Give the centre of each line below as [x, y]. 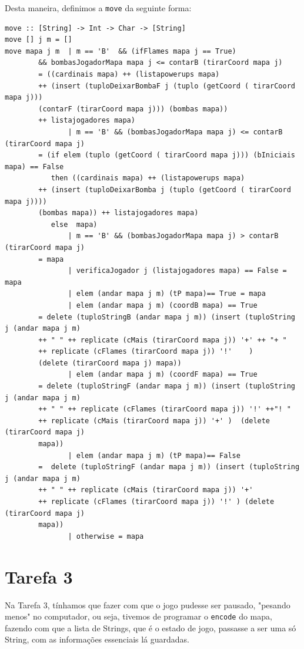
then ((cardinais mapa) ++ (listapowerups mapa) [148, 178]
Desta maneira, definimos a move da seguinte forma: [98, 8]
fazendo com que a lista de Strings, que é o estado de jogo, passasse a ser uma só [151, 627]
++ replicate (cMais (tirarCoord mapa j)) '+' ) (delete [154, 421]
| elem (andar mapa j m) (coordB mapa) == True [163, 305]
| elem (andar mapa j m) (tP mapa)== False [154, 455]
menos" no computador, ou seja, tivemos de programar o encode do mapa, [138, 616]
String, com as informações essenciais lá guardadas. [97, 639]
